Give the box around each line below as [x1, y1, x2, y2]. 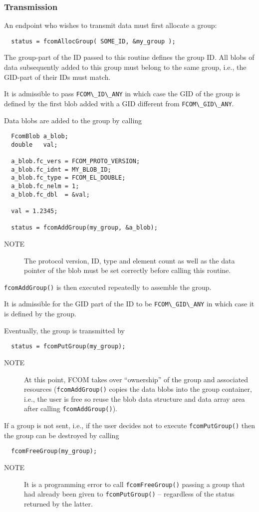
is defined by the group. [4, 308, 76, 319]
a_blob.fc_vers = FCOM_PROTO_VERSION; [11, 158, 140, 165]
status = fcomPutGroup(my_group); [11, 343, 126, 350]
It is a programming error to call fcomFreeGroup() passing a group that [24, 479, 245, 489]
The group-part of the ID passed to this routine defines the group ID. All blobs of [4, 52, 255, 62]
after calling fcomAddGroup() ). [24, 403, 118, 414]
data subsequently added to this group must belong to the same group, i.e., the [4, 62, 247, 72]
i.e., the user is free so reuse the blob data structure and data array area [24, 393, 245, 404]
